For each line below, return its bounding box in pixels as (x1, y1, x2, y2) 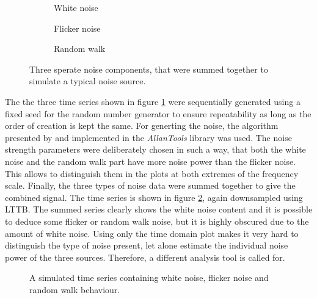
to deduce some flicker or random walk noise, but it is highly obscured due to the (5, 214, 309, 227)
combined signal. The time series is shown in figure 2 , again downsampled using (5, 191, 303, 203)
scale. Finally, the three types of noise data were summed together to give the (5, 179, 296, 192)
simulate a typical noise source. (29, 74, 146, 87)
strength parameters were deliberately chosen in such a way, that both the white (5, 143, 306, 156)
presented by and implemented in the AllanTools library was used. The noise (5, 131, 292, 144)
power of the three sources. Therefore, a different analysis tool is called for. (5, 250, 285, 263)
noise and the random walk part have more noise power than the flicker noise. (5, 154, 296, 167)
